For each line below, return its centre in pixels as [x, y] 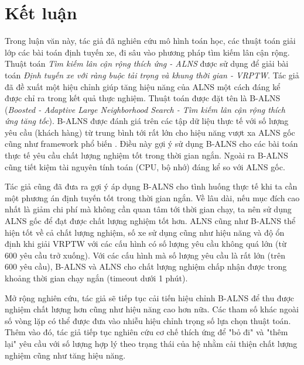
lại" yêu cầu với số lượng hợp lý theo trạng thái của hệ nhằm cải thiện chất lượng [151, 343]
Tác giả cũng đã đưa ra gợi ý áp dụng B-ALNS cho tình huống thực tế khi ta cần [151, 186]
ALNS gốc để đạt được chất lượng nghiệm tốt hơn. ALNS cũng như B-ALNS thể [150, 221]
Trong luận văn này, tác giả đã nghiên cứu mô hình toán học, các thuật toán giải [150, 41]
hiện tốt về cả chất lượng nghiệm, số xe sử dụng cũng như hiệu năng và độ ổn [145, 232]
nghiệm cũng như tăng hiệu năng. [65, 355]
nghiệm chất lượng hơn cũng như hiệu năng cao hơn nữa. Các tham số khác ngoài [152, 309]
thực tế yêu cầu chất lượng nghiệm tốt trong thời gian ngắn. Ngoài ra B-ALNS [146, 155]
